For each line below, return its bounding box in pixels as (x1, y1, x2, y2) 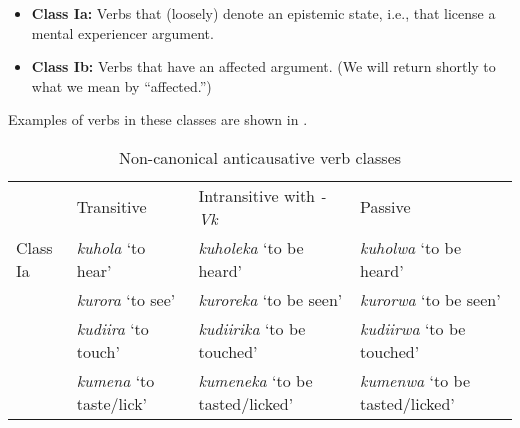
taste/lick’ (76, 391, 148, 415)
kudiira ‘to (76, 316, 149, 340)
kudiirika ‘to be (198, 316, 306, 340)
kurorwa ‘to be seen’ (360, 287, 501, 311)
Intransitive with (198, 183, 315, 207)
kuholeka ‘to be (198, 235, 304, 259)
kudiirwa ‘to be (360, 316, 466, 340)
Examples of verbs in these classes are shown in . (8, 109, 308, 130)
